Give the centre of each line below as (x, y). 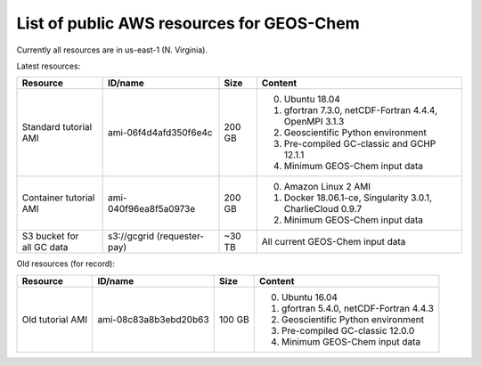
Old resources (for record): (66, 264)
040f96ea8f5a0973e (151, 209)
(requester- (180, 236)
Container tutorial (58, 198)
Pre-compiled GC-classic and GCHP (360, 144)
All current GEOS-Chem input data (334, 242)
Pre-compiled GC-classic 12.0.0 (348, 330)
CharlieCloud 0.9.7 (323, 209)
